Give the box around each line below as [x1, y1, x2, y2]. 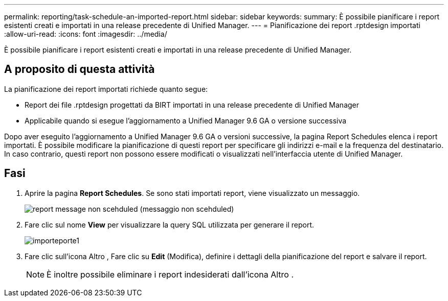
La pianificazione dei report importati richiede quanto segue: [4, 84, 208, 93]
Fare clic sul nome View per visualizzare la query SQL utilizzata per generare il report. [25, 220, 315, 229]
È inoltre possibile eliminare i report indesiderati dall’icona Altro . [47, 269, 294, 280]
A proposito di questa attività [4, 63, 155, 76]
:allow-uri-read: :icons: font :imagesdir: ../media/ [4, 30, 167, 38]
